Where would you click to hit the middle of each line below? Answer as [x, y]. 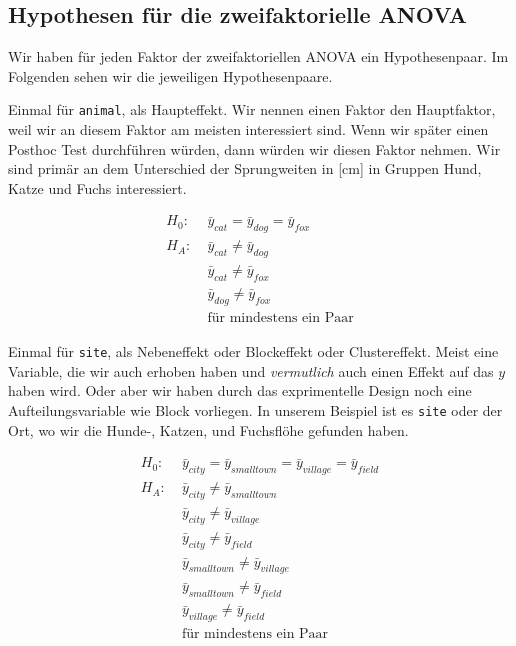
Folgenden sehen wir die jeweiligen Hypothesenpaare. [170, 75]
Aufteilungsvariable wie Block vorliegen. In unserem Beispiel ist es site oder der [255, 410]
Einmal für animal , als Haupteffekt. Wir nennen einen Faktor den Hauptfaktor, [252, 109]
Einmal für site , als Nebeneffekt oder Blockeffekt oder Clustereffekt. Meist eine [253, 351]
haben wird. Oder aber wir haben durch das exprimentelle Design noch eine [240, 390]
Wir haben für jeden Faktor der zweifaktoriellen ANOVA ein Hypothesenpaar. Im [258, 56]
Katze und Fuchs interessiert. [97, 187]
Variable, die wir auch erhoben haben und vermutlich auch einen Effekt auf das [251, 370]
